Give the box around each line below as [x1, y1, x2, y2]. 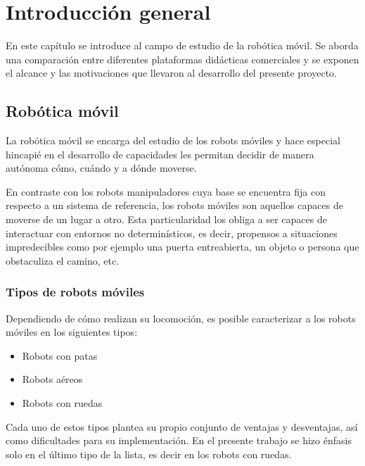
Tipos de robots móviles [6, 283, 145, 301]
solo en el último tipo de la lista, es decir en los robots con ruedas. [6, 446, 292, 461]
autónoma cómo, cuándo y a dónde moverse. [6, 160, 197, 175]
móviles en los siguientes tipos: [6, 325, 138, 339]
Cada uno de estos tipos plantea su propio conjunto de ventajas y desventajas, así [6, 419, 358, 434]
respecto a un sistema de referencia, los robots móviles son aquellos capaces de [6, 198, 343, 213]
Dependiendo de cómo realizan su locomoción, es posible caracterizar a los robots [6, 310, 356, 325]
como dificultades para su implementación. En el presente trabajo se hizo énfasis [6, 433, 352, 448]
